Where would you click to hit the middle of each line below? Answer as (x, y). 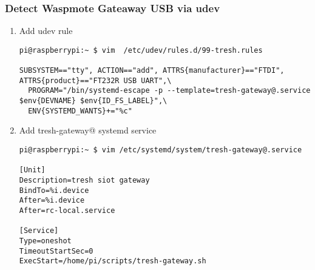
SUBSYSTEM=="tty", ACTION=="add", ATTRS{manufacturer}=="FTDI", (152, 71)
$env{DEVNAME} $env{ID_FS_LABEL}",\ (93, 101)
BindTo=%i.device (54, 190)
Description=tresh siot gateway (84, 180)
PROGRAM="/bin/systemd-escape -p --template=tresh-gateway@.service (169, 91)
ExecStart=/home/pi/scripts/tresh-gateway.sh (113, 261)
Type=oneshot (45, 241)
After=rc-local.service (67, 210)
